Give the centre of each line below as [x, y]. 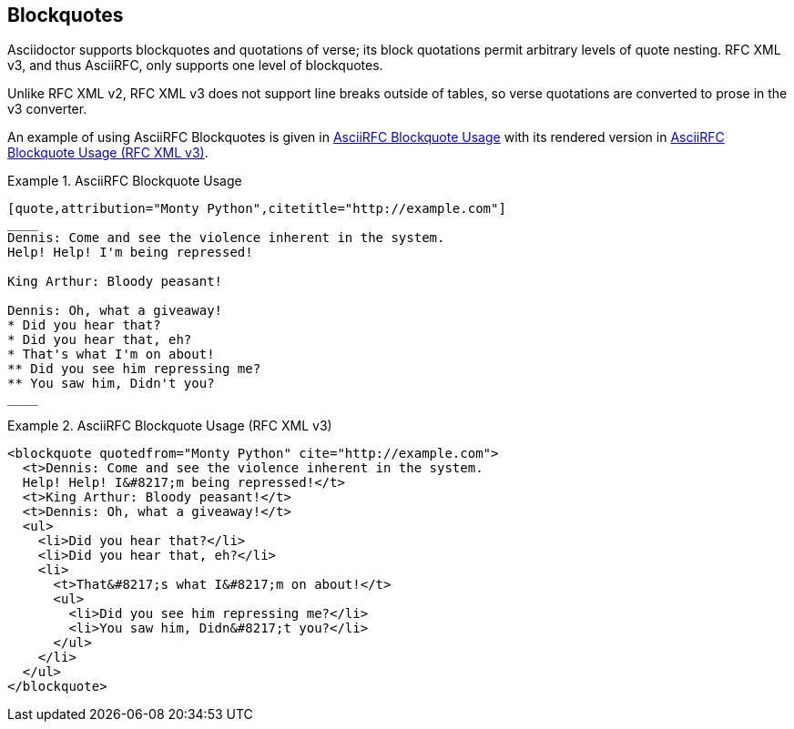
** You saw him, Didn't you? [111, 384]
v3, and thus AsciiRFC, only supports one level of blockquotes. [195, 66]
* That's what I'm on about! [111, 354]
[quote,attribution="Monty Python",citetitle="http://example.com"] [257, 209]
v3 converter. [47, 109]
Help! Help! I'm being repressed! [130, 253]
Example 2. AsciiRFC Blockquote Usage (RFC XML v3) [170, 426]
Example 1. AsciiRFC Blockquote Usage [125, 181]
